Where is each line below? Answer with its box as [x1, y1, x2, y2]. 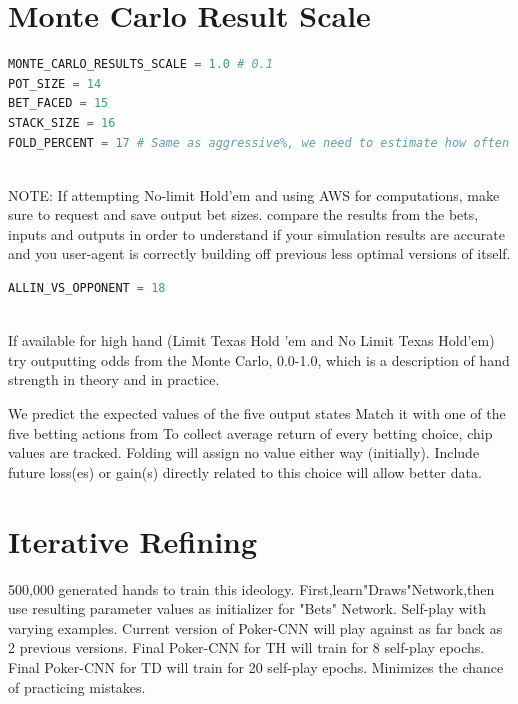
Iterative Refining [8, 520, 258, 561]
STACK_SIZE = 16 [8, 115, 116, 130]
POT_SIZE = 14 [8, 76, 102, 91]
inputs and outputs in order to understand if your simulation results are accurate [8, 223, 506, 244]
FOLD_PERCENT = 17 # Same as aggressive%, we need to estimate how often [8, 135, 510, 150]
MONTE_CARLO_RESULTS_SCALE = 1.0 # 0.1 [8, 57, 273, 72]
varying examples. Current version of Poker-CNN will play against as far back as [8, 617, 503, 638]
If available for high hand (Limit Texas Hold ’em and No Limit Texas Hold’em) [8, 330, 495, 351]
